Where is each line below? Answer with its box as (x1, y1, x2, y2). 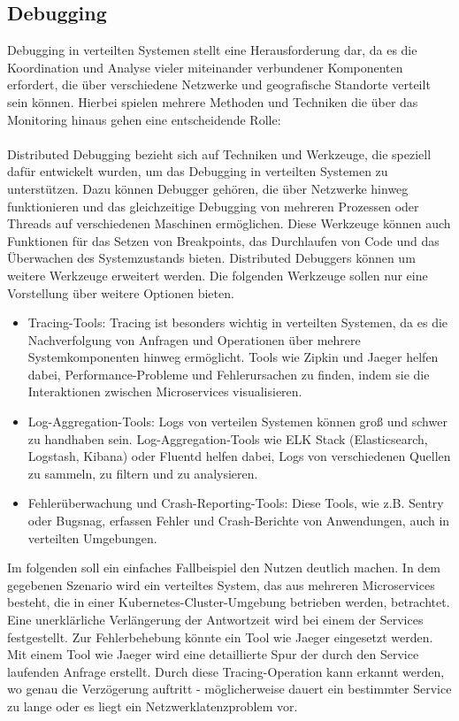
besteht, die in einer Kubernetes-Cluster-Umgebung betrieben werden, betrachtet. (7, 593, 450, 611)
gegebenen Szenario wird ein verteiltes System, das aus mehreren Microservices (7, 575, 435, 594)
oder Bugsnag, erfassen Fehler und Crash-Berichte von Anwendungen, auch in (27, 511, 450, 530)
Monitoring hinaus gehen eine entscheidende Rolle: (7, 110, 281, 128)
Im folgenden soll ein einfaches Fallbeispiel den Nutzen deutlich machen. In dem (7, 558, 441, 577)
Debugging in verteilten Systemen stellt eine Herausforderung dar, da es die (7, 41, 417, 59)
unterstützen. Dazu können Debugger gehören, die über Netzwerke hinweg (7, 179, 409, 197)
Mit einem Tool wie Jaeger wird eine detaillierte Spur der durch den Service (7, 645, 419, 663)
